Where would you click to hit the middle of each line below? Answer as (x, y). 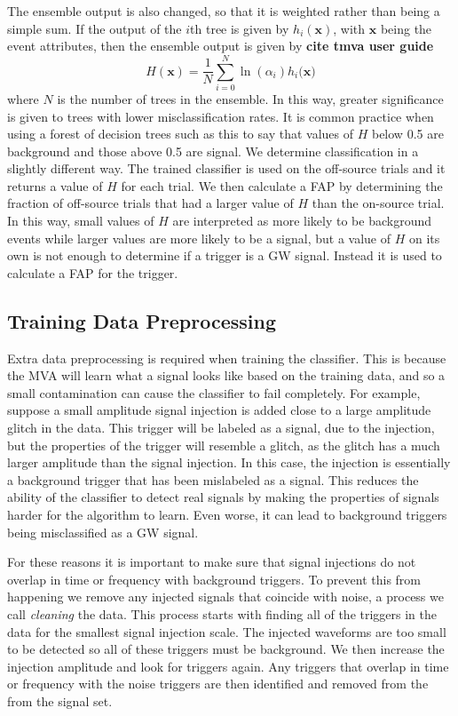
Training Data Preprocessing (142, 320)
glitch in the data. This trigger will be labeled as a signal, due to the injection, (221, 428)
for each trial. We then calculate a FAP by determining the (282, 185)
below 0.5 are (407, 134)
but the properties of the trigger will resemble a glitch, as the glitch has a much (224, 445)
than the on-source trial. (378, 203)
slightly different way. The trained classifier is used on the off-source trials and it (226, 168)
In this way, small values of (81, 221)
